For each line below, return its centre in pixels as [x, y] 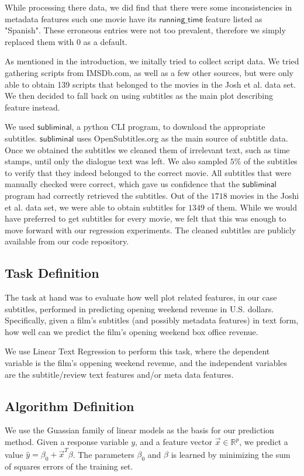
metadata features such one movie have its [81, 18]
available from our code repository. [67, 241]
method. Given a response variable [67, 442]
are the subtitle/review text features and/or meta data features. [119, 374]
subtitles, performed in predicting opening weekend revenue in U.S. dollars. [139, 308]
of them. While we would [252, 207]
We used [20, 127]
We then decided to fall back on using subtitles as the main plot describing [139, 96]
